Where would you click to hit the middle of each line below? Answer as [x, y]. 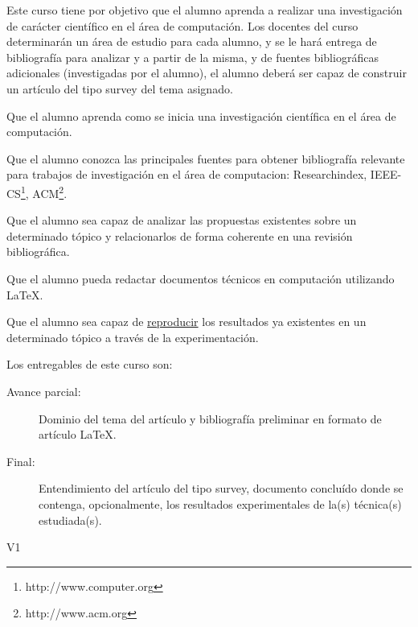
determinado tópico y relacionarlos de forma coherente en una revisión [180, 235]
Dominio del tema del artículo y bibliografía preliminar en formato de [210, 418]
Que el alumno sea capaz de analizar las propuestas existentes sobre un [182, 220]
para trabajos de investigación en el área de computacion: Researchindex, [187, 174]
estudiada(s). [70, 520]
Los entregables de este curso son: [90, 364]
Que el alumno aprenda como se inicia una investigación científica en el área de [201, 115]
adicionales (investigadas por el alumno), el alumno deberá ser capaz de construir [207, 73]
